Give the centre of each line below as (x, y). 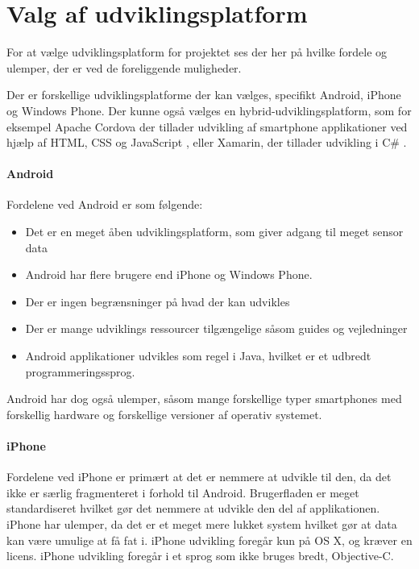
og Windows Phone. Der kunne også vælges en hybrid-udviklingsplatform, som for (209, 110)
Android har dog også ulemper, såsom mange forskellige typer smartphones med (204, 399)
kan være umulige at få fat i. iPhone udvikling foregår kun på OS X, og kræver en (209, 540)
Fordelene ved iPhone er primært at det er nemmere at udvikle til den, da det (199, 477)
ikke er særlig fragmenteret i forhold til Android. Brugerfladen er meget (183, 492)
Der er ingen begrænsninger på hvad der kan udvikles (158, 301)
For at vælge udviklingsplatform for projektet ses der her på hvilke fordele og (197, 52)
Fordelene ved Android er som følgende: (105, 204)
